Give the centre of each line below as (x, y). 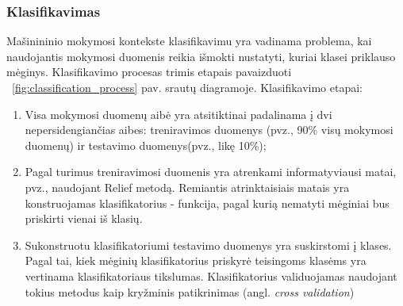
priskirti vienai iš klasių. (84, 218)
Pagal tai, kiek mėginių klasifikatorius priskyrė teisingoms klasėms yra (196, 260)
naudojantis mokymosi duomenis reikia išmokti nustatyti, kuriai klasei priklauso (201, 56)
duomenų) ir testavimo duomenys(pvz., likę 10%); (146, 145)
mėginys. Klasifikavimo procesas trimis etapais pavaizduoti (149, 72)
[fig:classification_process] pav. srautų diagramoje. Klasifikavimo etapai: (188, 87)
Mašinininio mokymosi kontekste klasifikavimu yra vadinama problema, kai (189, 41)
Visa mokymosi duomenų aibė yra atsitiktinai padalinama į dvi (178, 114)
